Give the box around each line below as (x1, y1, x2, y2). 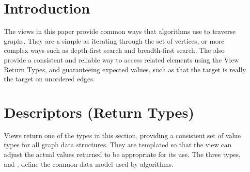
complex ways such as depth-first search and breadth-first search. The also (4, 45, 225, 55)
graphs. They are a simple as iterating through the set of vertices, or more (4, 35, 224, 46)
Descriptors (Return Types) (4, 102, 194, 122)
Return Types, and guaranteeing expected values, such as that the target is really (4, 64, 246, 74)
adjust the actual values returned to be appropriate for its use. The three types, (4, 149, 241, 159)
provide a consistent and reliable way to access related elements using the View (4, 54, 239, 64)
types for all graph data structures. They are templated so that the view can (4, 140, 232, 150)
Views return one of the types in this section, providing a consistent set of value (4, 130, 241, 140)
